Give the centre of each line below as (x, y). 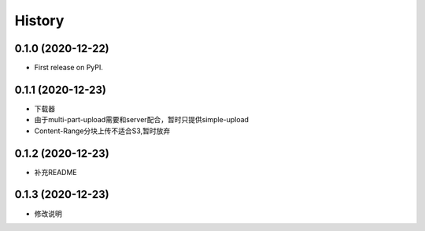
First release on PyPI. (69, 68)
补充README (56, 172)
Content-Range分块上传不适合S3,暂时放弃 (102, 131)
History (39, 20)
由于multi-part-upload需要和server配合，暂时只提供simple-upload (142, 120)
